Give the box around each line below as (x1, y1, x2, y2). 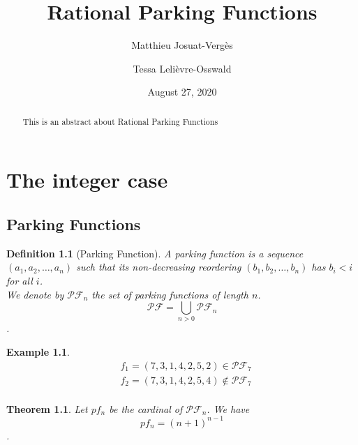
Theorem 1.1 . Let (6, 401, 88, 416)
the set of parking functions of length (91, 287, 248, 301)
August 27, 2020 (147, 84, 217, 99)
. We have (207, 401, 250, 416)
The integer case (6, 165, 168, 194)
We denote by (6, 287, 64, 301)
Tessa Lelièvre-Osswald (133, 61, 232, 75)
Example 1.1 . (6, 345, 70, 359)
